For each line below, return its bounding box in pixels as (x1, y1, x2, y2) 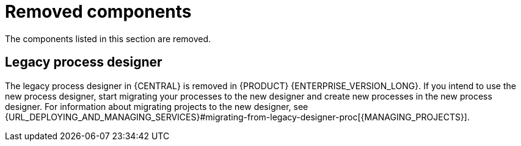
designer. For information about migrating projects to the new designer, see (5, 101, 308, 112)
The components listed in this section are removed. (5, 33, 211, 44)
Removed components (5, 1, 192, 22)
